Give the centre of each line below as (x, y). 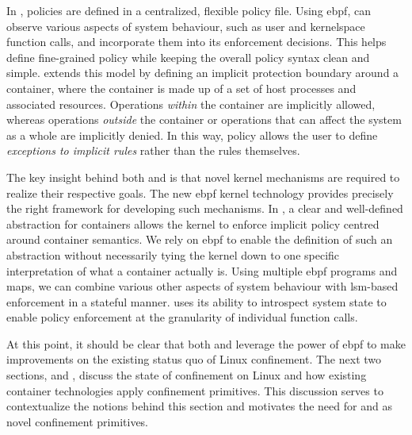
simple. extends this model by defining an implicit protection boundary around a (203, 73)
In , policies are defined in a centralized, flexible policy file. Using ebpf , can (189, 10)
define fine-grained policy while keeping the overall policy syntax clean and (188, 57)
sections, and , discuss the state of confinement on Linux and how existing (187, 375)
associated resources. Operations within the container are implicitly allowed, (191, 104)
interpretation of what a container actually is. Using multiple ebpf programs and (202, 270)
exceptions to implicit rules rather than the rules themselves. (153, 150)
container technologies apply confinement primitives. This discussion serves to (195, 390)
